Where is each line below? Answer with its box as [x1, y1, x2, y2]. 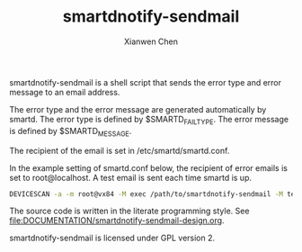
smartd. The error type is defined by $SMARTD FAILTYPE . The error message [9, 113, 289, 127]
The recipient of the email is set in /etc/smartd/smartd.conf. [9, 145, 230, 156]
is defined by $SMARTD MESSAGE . [9, 125, 132, 139]
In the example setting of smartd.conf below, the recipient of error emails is [9, 162, 288, 173]
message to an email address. [9, 86, 120, 97]
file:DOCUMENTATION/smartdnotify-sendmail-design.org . [9, 215, 225, 226]
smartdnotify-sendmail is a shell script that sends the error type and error [9, 76, 281, 87]
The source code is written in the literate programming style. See [9, 205, 250, 217]
